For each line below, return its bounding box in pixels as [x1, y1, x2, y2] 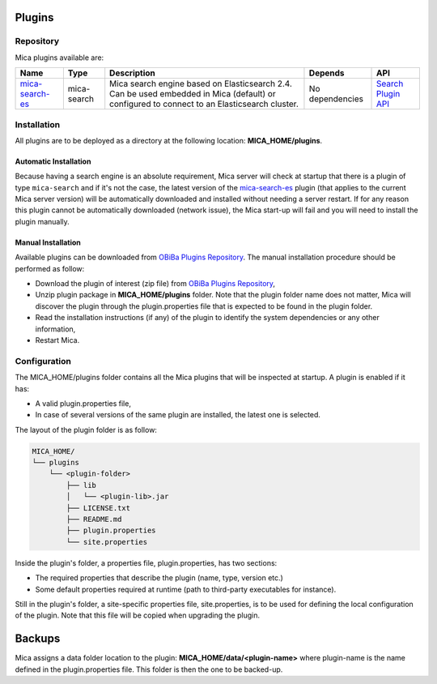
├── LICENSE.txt [66, 503, 131, 512]
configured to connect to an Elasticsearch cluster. [109, 98, 299, 109]
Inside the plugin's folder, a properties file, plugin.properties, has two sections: [15, 558, 278, 567]
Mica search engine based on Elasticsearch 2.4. [109, 78, 293, 89]
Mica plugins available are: [15, 53, 104, 62]
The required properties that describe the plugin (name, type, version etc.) [35, 573, 283, 583]
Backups [15, 632, 61, 646]
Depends [308, 67, 345, 79]
